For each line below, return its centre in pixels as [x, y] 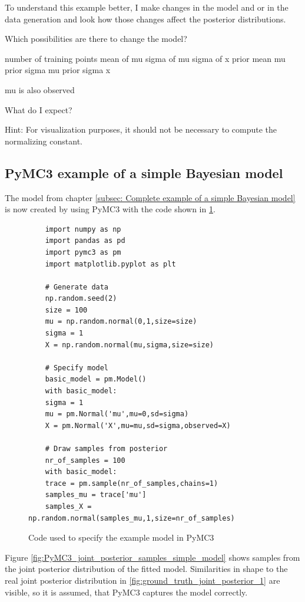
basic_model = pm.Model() [96, 379]
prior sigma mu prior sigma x [58, 70]
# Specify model [77, 368]
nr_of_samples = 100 [85, 460]
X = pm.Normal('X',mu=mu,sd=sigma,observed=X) [138, 425]
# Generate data [77, 287]
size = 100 [66, 310]
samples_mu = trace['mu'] [96, 495]
